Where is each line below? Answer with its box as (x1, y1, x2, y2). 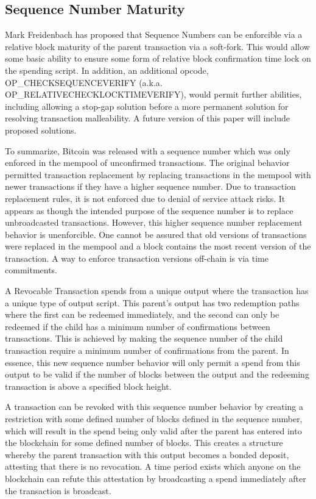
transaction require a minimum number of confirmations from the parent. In (5, 344, 289, 357)
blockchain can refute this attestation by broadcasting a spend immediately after (5, 472, 306, 484)
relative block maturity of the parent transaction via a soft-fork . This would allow (5, 40, 310, 52)
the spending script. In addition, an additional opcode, (5, 63, 209, 76)
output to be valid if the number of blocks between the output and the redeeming (5, 368, 309, 381)
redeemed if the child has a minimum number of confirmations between (5, 320, 270, 332)
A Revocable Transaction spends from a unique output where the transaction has (5, 284, 309, 297)
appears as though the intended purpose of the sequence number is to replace (5, 204, 293, 217)
